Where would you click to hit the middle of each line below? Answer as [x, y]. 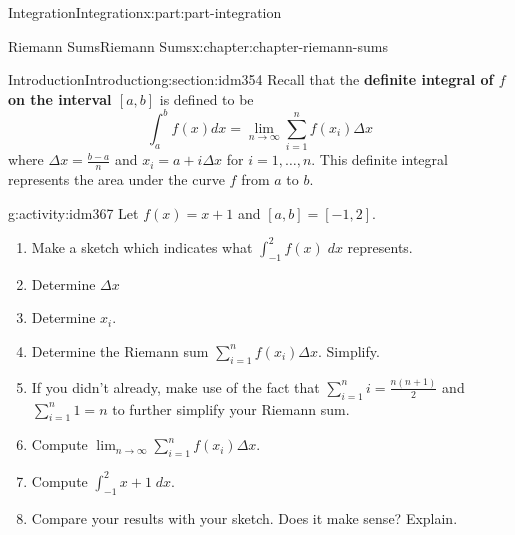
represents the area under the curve [116, 179]
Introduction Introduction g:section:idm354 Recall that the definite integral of [251, 79]
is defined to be [206, 98]
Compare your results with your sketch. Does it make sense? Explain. [244, 517]
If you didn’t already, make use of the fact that [175, 386]
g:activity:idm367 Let [73, 212]
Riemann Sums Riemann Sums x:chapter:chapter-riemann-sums [198, 45]
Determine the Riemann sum [120, 350]
